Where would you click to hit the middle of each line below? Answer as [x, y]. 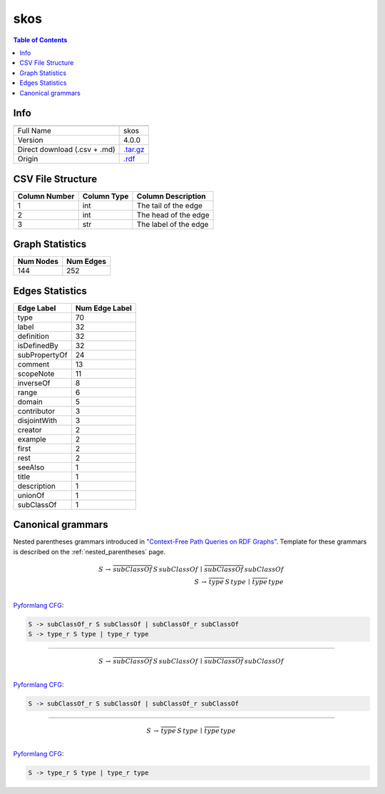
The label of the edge [173, 224]
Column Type [106, 196]
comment [34, 364]
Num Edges [87, 262]
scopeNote [36, 373]
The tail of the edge [170, 205]
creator [30, 429]
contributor [36, 411]
